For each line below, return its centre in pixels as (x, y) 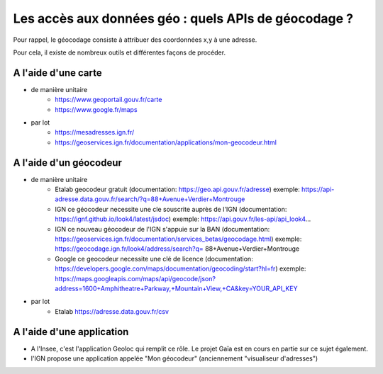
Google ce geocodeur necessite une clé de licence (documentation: (154, 259)
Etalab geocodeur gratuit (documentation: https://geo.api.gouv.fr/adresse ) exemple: (178, 189)
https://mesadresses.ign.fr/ (95, 132)
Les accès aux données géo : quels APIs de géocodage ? (183, 18)
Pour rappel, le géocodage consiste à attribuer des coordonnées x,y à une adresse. (135, 40)
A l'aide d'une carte (57, 73)
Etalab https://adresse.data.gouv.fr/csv (112, 311)
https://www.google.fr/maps (96, 109)
